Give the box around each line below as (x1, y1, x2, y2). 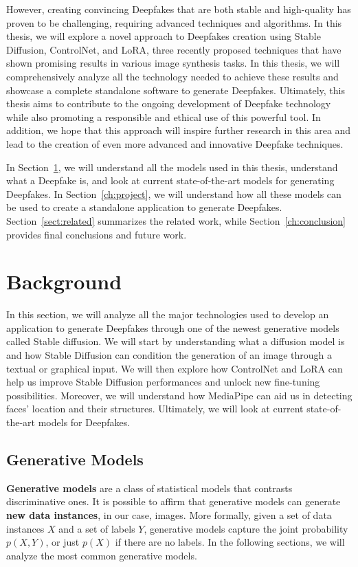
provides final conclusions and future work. (6, 227, 187, 241)
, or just (45, 535, 80, 549)
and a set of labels (58, 521, 135, 535)
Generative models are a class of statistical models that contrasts (6, 480, 293, 495)
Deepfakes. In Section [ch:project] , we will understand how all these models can (6, 186, 342, 201)
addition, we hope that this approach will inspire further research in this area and (6, 123, 351, 137)
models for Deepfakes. (38, 414, 131, 429)
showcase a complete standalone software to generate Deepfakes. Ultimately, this (6, 82, 345, 97)
